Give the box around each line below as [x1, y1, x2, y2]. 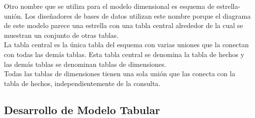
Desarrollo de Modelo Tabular [4, 102, 160, 117]
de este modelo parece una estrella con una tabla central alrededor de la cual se [4, 20, 243, 30]
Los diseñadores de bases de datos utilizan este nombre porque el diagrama [25, 10, 251, 21]
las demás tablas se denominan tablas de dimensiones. [4, 59, 167, 69]
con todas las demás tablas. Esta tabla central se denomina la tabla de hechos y [4, 49, 245, 59]
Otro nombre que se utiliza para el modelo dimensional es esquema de [4, 1, 215, 11]
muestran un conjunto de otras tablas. [4, 29, 119, 40]
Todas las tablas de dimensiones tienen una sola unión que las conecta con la [4, 68, 235, 79]
